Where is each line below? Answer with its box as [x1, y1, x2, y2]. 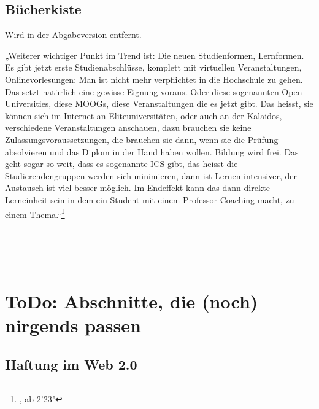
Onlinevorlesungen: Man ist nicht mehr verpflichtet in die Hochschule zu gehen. [5, 72, 303, 85]
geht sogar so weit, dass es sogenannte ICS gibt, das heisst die [5, 157, 238, 170]
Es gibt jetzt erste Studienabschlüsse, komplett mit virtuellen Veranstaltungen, [5, 61, 302, 74]
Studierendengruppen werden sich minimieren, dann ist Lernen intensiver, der [5, 169, 297, 182]
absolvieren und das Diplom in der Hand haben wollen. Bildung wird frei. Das [5, 145, 299, 158]
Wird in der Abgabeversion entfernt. [5, 28, 142, 41]
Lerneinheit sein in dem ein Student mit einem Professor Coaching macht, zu [5, 193, 294, 206]
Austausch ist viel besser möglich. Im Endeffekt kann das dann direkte [5, 181, 270, 194]
